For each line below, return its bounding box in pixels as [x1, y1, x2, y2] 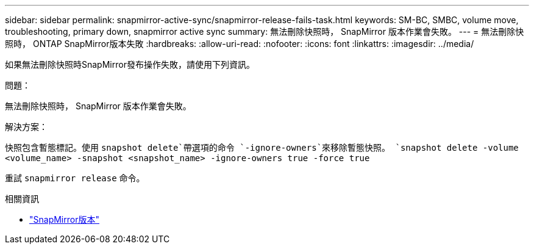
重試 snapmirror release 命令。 [5, 173, 145, 183]
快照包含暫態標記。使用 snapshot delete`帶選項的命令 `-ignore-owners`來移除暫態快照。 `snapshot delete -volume [5, 142, 519, 153]
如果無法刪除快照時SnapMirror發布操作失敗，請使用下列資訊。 [5, 59, 255, 70]
